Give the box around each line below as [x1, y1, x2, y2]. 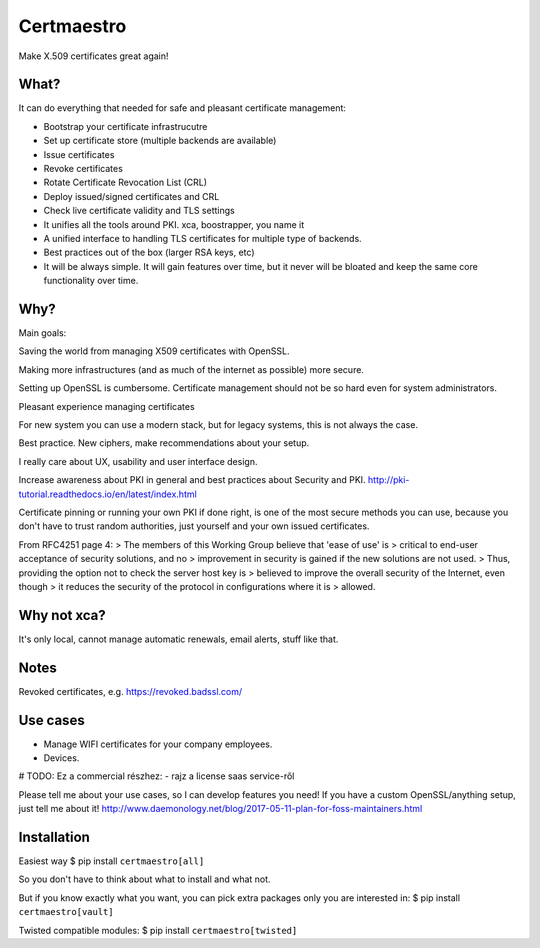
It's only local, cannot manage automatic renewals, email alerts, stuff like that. [18, 633, 339, 645]
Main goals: [18, 327, 67, 339]
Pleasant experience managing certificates [18, 400, 195, 412]
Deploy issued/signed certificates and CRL [43, 190, 220, 202]
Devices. [43, 752, 80, 764]
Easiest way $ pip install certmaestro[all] [18, 855, 205, 867]
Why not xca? [18, 606, 107, 624]
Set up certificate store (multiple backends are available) [43, 135, 277, 147]
